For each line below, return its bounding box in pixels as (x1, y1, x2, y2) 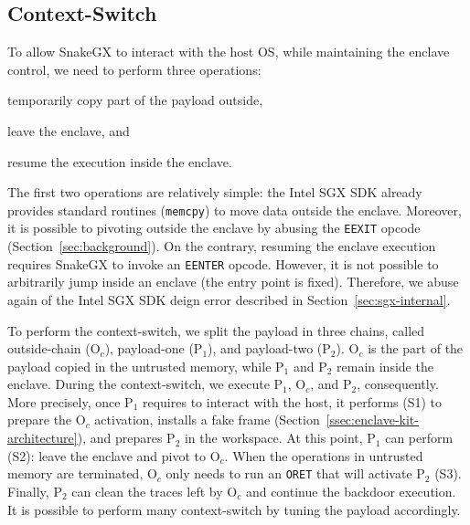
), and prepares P (77, 428, 176, 447)
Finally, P (7, 481, 62, 500)
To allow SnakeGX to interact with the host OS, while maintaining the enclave (7, 42, 450, 61)
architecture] (7, 428, 78, 447)
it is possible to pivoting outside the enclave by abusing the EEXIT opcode (7, 218, 421, 237)
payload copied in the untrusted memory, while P (7, 356, 284, 375)
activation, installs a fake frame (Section (94, 410, 320, 429)
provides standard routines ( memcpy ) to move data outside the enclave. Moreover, (7, 200, 462, 219)
